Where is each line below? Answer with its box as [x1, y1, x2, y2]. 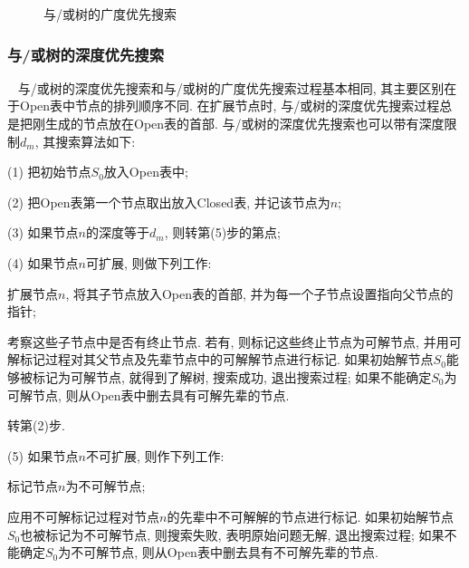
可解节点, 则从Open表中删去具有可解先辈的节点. [7, 385, 290, 404]
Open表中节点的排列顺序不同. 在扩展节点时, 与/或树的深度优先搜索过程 [19, 96, 440, 115]
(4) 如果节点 [7, 253, 79, 272]
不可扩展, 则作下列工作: [85, 446, 225, 465]
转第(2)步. [7, 416, 65, 435]
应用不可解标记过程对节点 [7, 506, 159, 525]
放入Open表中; [103, 162, 188, 181]
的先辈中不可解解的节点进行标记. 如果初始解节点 [167, 506, 454, 525]
